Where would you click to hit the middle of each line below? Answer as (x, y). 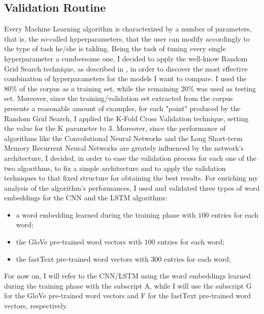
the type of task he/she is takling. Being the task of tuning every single (115, 48)
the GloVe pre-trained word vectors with (79, 242)
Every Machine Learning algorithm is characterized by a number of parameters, (128, 29)
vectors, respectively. (36, 306)
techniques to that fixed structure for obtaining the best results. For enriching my (131, 178)
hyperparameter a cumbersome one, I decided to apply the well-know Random (126, 58)
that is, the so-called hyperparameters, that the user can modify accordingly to (127, 38)
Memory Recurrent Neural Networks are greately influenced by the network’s (124, 148)
